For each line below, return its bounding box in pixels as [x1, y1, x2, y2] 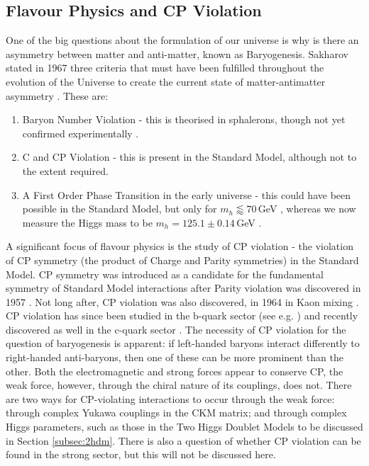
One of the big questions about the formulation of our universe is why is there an [6, 33, 359, 47]
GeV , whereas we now [258, 201, 356, 216]
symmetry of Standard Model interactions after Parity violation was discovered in [6, 280, 361, 295]
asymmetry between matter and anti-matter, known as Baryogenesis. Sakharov [6, 46, 348, 61]
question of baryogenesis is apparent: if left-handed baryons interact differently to [6, 336, 360, 351]
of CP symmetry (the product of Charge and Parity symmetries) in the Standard [6, 252, 359, 267]
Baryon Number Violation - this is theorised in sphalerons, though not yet [22, 112, 346, 127]
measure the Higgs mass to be [22, 215, 153, 229]
